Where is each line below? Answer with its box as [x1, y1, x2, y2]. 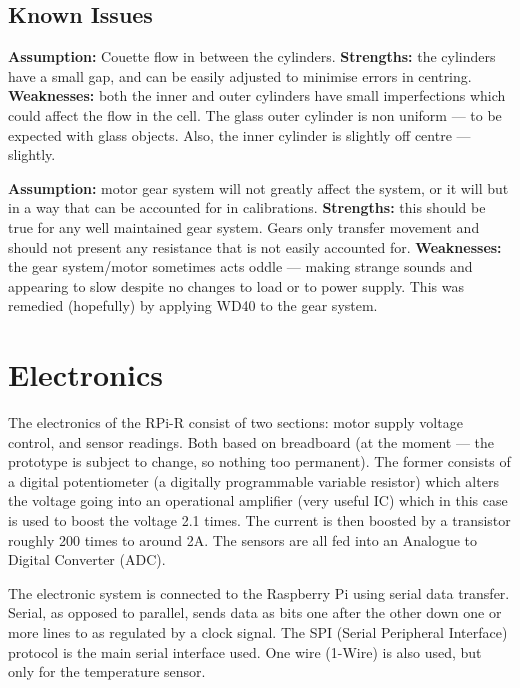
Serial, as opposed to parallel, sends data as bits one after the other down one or [8, 602, 502, 623]
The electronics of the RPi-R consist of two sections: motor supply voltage [8, 412, 463, 433]
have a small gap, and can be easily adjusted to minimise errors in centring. [8, 65, 472, 86]
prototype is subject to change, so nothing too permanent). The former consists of [8, 451, 511, 472]
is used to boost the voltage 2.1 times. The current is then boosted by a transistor [8, 510, 511, 531]
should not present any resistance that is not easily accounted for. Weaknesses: [8, 236, 502, 257]
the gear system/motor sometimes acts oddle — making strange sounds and [8, 256, 473, 277]
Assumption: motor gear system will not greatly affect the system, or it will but [8, 177, 509, 198]
